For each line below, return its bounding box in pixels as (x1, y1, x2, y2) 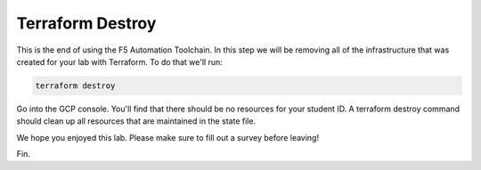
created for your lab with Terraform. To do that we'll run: (16, 56, 223, 67)
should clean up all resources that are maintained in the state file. (16, 116, 257, 126)
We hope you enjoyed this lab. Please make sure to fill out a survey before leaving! (16, 132, 320, 142)
